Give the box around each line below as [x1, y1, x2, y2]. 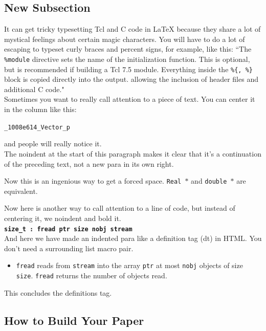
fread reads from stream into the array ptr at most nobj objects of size [16, 260, 243, 271]
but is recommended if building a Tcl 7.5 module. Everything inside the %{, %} [4, 63, 253, 74]
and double [191, 175, 227, 186]
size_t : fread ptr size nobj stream [4, 225, 132, 233]
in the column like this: [4, 104, 77, 115]
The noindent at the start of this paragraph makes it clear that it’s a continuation [4, 148, 261, 159]
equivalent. [4, 185, 38, 196]
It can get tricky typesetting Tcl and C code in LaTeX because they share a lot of [4, 24, 261, 34]
